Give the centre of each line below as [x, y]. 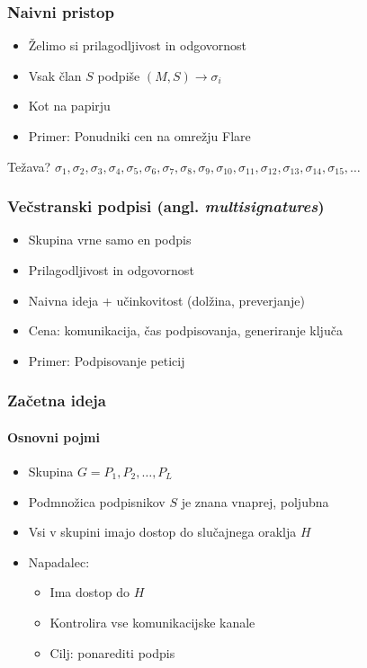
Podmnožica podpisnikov [97, 501]
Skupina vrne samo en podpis [110, 240]
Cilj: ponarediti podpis [112, 652]
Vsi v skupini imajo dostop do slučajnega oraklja [162, 532]
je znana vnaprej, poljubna [255, 501]
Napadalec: [59, 561]
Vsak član [55, 75]
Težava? [29, 166]
